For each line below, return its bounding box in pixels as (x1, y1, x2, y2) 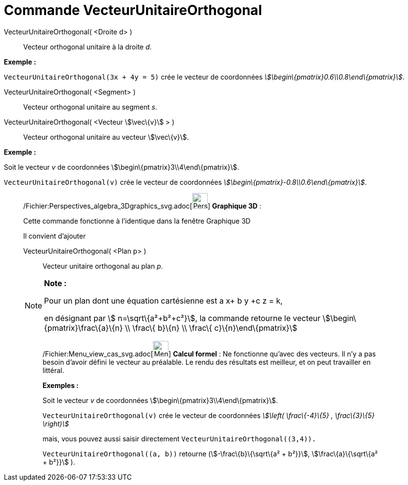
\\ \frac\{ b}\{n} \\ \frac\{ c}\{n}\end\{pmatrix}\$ (125, 323, 298, 333)
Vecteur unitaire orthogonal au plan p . (43, 261, 163, 270)
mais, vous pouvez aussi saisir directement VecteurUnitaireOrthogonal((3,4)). (43, 434, 316, 443)
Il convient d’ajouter (23, 231, 86, 240)
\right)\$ (43, 419, 69, 428)
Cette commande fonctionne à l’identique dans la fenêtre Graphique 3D (23, 216, 251, 225)
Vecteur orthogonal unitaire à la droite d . (23, 42, 152, 51)
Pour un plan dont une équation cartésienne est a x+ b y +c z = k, (44, 295, 283, 306)
